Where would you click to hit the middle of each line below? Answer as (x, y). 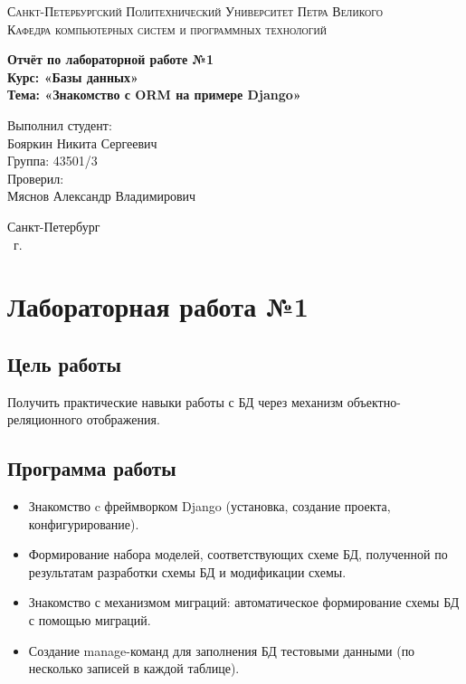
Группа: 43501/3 (52, 161)
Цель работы (64, 363)
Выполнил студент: (60, 124)
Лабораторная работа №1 (158, 306)
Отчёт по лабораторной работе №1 (110, 59)
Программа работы (92, 468)
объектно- (374, 401)
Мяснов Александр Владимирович (102, 196)
